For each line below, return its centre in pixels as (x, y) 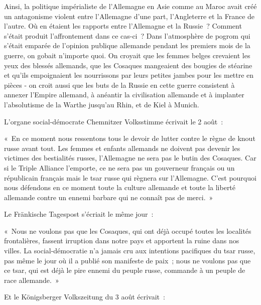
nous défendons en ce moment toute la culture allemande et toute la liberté (120, 187)
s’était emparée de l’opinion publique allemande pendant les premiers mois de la (127, 45)
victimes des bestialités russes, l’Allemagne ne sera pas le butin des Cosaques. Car (130, 158)
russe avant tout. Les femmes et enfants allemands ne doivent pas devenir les (122, 148)
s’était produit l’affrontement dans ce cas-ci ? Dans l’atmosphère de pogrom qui (127, 35)
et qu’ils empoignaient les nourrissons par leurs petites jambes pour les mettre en (129, 75)
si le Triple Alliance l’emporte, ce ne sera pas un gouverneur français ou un (119, 167)
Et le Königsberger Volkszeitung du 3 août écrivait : (85, 297)
